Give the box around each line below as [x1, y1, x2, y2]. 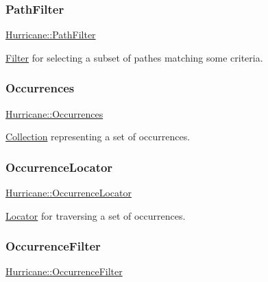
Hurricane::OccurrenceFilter [5, 264, 123, 279]
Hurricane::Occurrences [5, 106, 103, 120]
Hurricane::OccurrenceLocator [5, 185, 132, 200]
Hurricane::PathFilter [5, 27, 96, 42]
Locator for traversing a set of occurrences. [5, 208, 186, 222]
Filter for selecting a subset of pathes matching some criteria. [5, 50, 263, 64]
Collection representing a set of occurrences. [5, 129, 191, 144]
